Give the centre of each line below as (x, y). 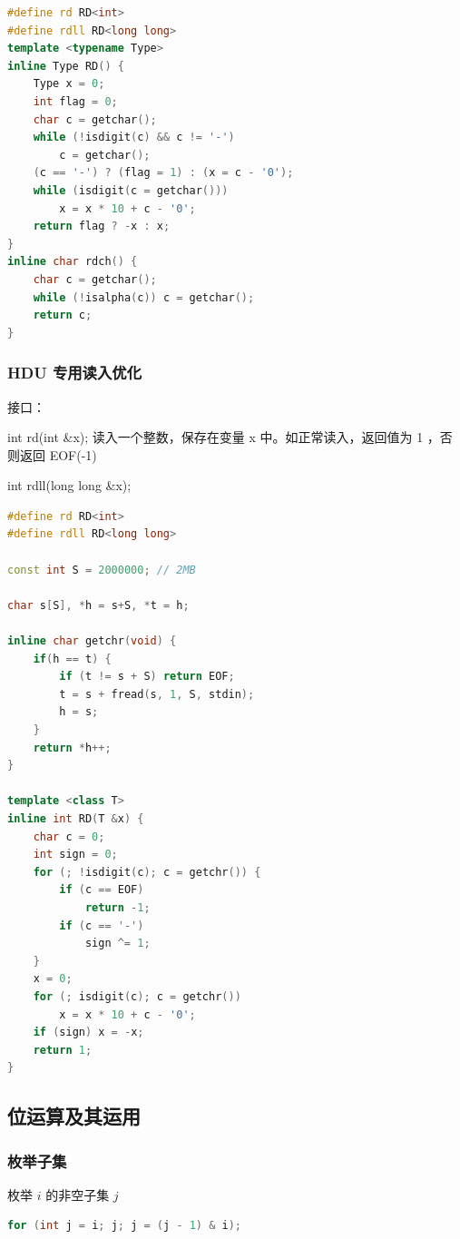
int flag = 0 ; (75, 101)
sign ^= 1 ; (117, 944)
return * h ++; (72, 747)
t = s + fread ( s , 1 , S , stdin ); (157, 694)
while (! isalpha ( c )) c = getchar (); (144, 297)
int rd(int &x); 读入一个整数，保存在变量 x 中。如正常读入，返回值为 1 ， (224, 437)
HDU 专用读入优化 (75, 373)
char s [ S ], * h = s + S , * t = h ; (98, 605)
